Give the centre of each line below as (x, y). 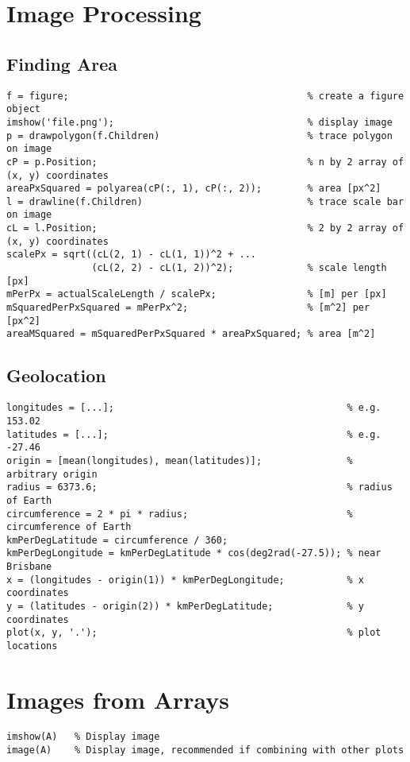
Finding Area (62, 63)
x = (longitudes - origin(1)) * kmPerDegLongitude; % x (186, 580)
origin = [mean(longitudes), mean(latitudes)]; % (180, 460)
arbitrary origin (52, 474)
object (23, 109)
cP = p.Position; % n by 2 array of (205, 162)
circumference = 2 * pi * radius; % (180, 514)
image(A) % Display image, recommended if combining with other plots (205, 750)
